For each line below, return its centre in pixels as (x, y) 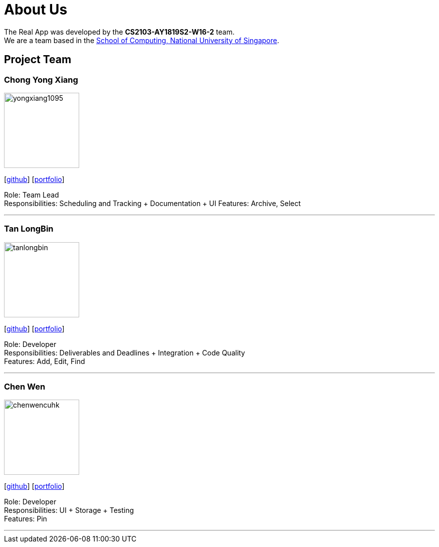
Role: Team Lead (32, 195)
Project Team (38, 60)
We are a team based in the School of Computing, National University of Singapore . (142, 40)
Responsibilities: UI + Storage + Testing (69, 510)
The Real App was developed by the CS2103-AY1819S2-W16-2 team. (119, 32)
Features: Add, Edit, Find (45, 361)
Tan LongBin (29, 229)
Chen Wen (25, 387)
